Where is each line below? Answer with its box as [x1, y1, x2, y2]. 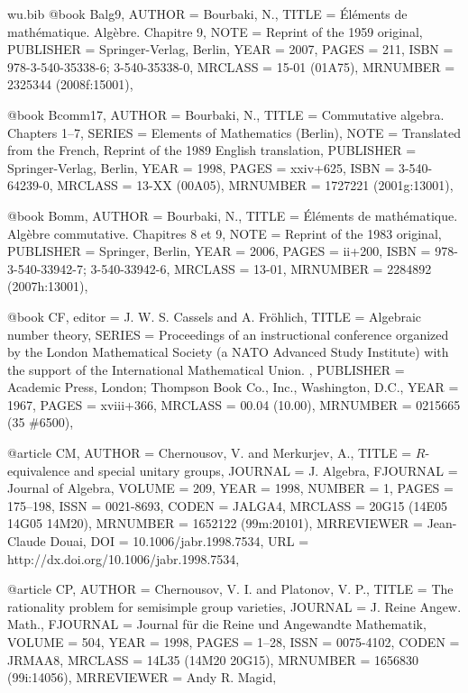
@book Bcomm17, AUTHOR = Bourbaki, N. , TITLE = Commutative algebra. [7, 105, 445, 123]
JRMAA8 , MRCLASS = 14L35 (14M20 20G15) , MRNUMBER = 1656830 [7, 650, 419, 669]
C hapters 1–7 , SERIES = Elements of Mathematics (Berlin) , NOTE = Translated [7, 123, 461, 141]
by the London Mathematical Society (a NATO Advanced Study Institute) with [7, 342, 449, 361]
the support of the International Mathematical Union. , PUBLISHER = [7, 360, 405, 378]
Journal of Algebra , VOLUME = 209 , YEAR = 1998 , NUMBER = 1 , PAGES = [7, 479, 454, 497]
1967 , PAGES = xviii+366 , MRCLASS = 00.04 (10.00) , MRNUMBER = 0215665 [7, 395, 461, 414]
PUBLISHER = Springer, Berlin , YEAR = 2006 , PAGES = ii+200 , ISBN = [7, 242, 431, 260]
